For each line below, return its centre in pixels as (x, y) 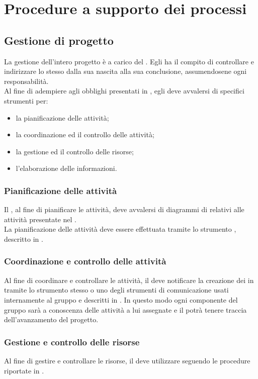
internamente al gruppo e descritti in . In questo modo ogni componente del (121, 299)
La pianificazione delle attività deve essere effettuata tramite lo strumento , (120, 229)
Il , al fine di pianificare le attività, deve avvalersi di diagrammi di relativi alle (124, 209)
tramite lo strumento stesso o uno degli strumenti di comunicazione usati (116, 290)
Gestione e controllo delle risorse (72, 342)
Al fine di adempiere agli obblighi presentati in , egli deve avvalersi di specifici (124, 91)
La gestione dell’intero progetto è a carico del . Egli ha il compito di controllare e (129, 61)
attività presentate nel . (40, 219)
